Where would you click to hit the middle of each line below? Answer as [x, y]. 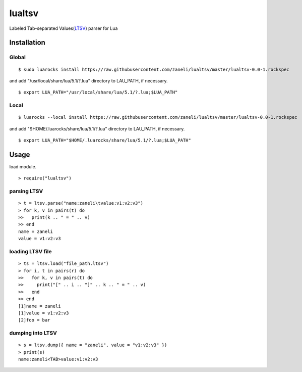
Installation [27, 43]
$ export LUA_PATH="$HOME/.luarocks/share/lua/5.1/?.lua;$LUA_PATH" [105, 141]
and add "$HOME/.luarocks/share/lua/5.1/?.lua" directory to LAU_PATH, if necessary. [97, 128]
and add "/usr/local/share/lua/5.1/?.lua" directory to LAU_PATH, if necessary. [89, 80]
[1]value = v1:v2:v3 [44, 313]
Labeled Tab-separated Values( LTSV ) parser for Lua [64, 28]
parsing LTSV [26, 191]
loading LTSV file [31, 251]
